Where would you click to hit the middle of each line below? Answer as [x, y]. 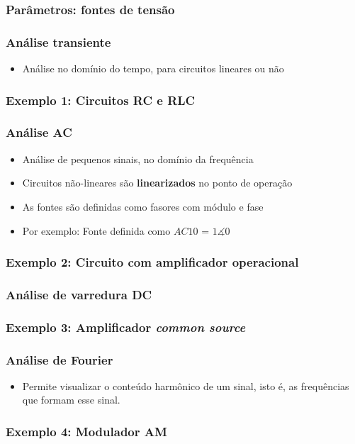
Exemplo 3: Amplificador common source [126, 327]
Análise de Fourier [60, 359]
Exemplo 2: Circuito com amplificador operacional [152, 262]
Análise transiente [58, 41]
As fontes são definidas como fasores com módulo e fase [143, 206]
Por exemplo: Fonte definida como [96, 230]
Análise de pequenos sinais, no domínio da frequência [138, 159]
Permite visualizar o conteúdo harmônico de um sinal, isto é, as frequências [186, 385]
